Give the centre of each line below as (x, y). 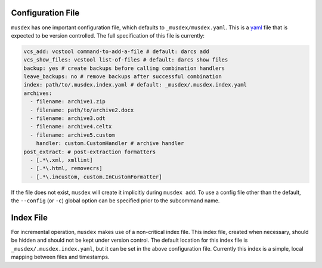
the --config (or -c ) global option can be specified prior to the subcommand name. (115, 201)
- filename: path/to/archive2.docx (82, 110)
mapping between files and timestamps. (60, 257)
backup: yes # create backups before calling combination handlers (124, 68)
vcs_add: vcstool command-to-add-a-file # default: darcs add (116, 51)
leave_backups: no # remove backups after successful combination (123, 77)
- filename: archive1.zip (68, 102)
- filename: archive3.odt (68, 118)
